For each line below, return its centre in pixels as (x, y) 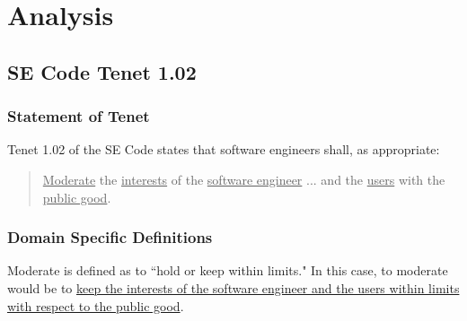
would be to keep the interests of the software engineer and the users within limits (233, 287)
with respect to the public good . (96, 305)
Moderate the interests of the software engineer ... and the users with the (244, 179)
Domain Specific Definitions (110, 237)
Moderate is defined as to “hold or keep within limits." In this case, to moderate (228, 270)
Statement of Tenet (79, 116)
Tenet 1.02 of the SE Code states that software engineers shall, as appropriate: (224, 149)
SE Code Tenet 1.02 (102, 71)
